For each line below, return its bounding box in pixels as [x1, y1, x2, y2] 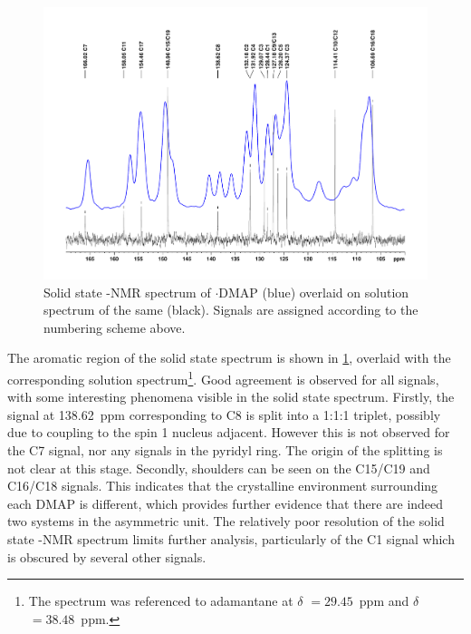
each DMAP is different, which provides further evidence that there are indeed [7, 493, 444, 512]
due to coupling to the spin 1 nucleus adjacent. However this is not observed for [7, 423, 450, 442]
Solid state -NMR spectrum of [43, 282, 211, 301]
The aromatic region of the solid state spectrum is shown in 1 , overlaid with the [7, 348, 451, 367]
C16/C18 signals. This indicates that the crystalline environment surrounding [7, 476, 438, 495]
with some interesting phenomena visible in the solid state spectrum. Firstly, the [7, 387, 455, 406]
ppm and [359, 591, 409, 610]
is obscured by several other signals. [7, 547, 207, 566]
